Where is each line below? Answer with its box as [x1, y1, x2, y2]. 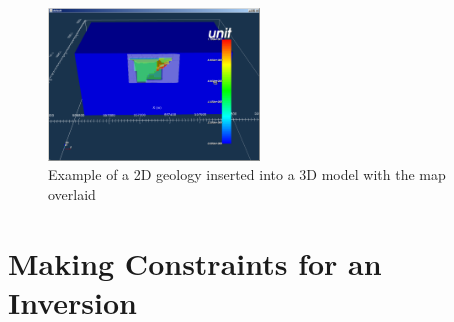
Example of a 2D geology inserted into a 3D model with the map [48, 164, 446, 185]
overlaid [48, 184, 96, 205]
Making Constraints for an [8, 242, 382, 283]
